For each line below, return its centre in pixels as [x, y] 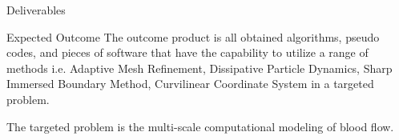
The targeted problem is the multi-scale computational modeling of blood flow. [200, 126]
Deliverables [36, 10]
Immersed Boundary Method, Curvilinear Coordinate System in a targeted [190, 84]
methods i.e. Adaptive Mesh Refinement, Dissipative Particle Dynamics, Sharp [199, 68]
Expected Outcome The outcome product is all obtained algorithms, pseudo [193, 36]
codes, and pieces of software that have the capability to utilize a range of [187, 52]
